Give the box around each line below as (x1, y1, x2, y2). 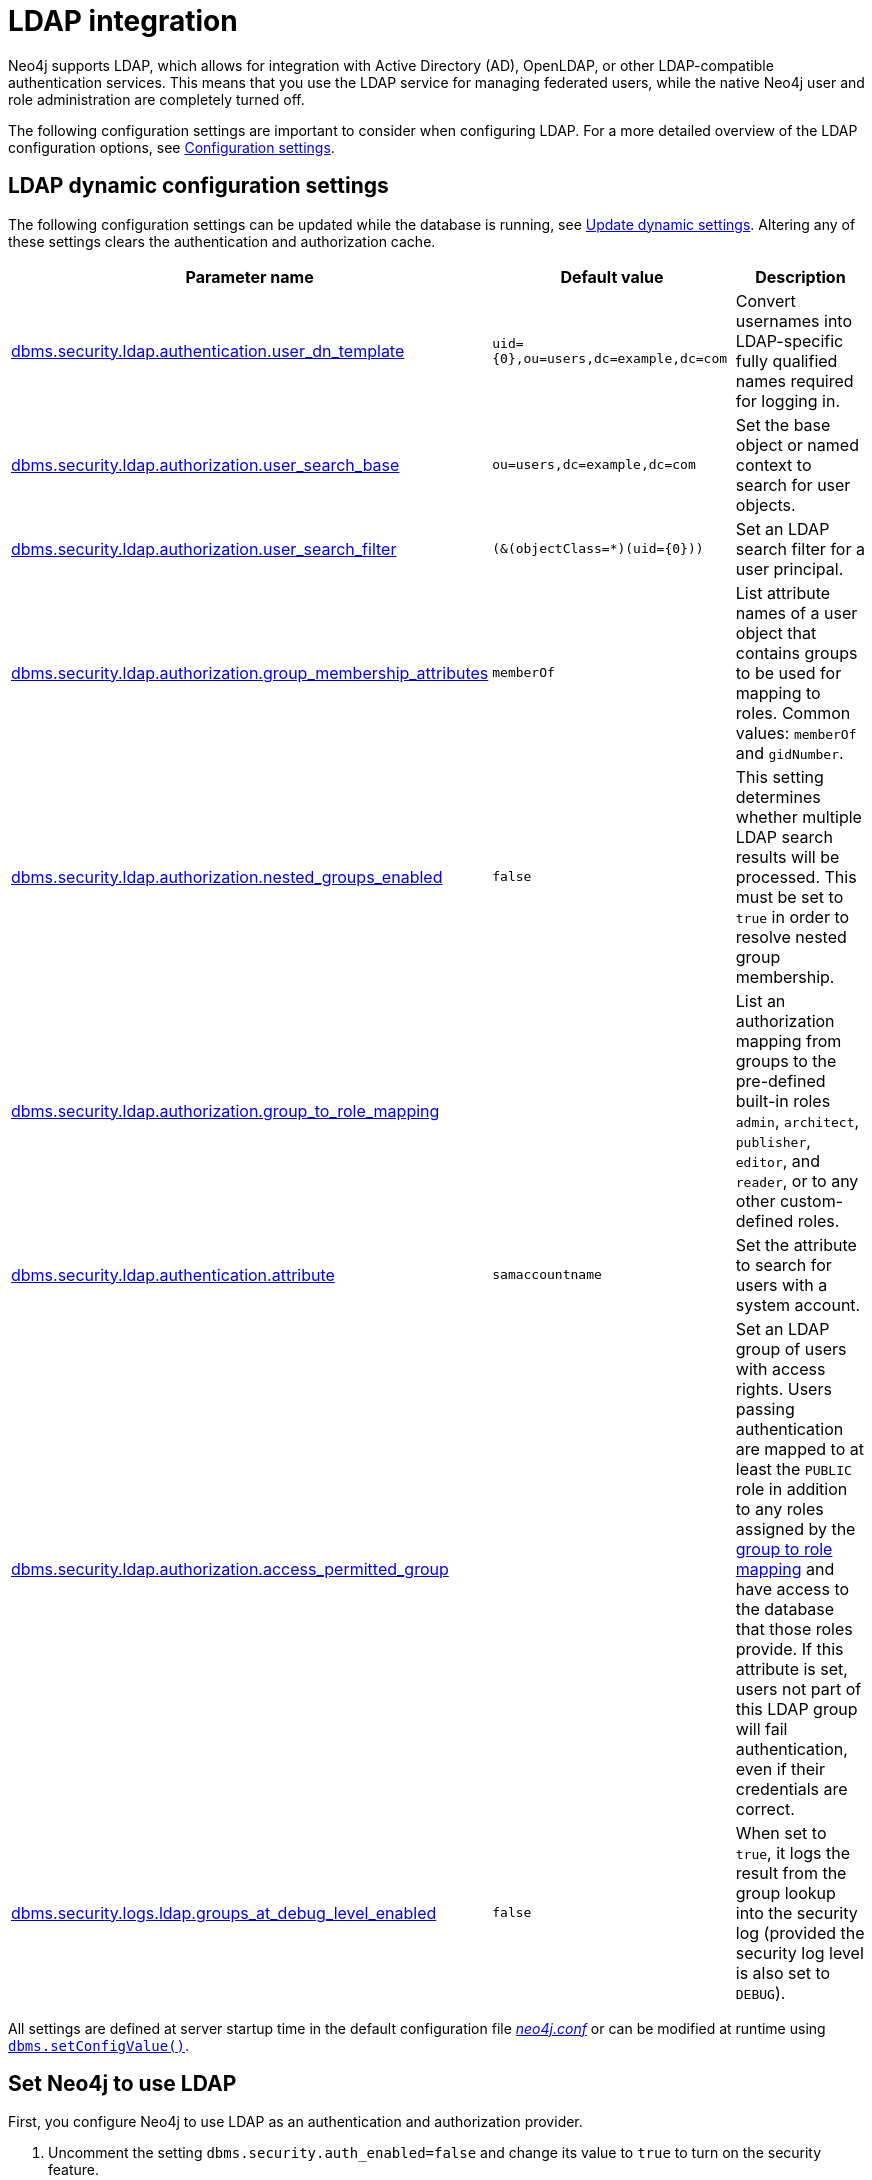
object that (735, 622, 817, 643)
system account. (735, 1294, 861, 1315)
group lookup (735, 1882, 836, 1903)
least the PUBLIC (735, 1458, 852, 1479)
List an (735, 990, 786, 1011)
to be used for (735, 662, 842, 683)
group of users (735, 1338, 847, 1359)
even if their (735, 1758, 825, 1779)
